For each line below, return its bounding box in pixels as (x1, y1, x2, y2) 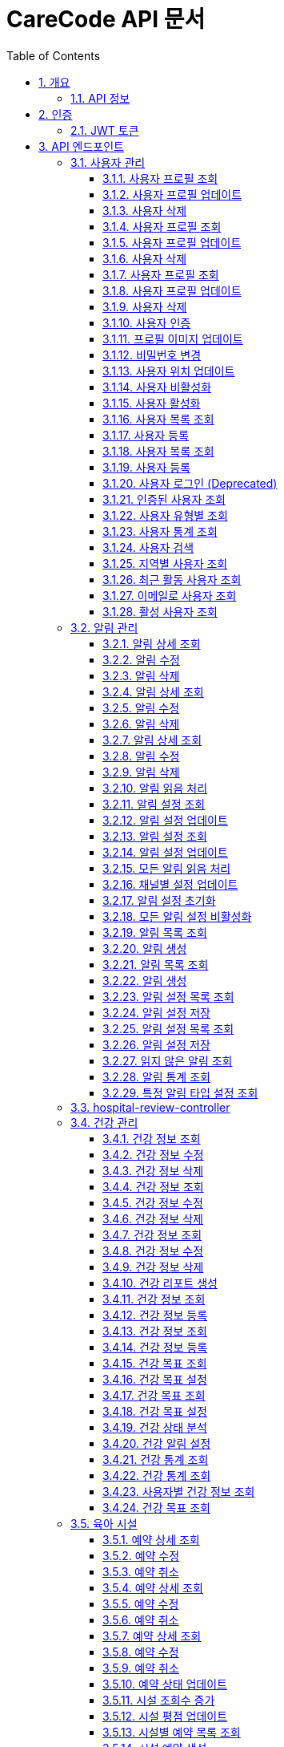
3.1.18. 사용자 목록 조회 (102, 444, 214, 458)
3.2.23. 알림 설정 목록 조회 (102, 989, 234, 1003)
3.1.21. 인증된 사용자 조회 (102, 492, 226, 506)
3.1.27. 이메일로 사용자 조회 (102, 588, 237, 602)
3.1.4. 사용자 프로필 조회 (102, 219, 222, 233)
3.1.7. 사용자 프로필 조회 (102, 267, 219, 282)
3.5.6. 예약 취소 (102, 1612, 179, 1627)
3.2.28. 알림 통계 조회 (102, 1069, 210, 1084)
